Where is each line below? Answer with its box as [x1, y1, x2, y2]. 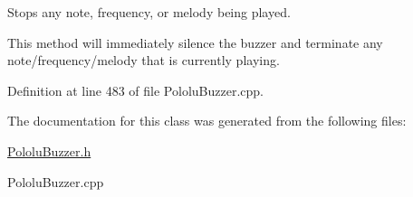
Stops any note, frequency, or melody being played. [7, 3, 291, 21]
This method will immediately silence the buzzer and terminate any [7, 33, 383, 52]
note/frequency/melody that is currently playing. [7, 51, 280, 70]
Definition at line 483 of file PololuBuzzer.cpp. [7, 80, 264, 99]
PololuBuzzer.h [7, 141, 91, 160]
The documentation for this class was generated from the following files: [7, 111, 407, 130]
